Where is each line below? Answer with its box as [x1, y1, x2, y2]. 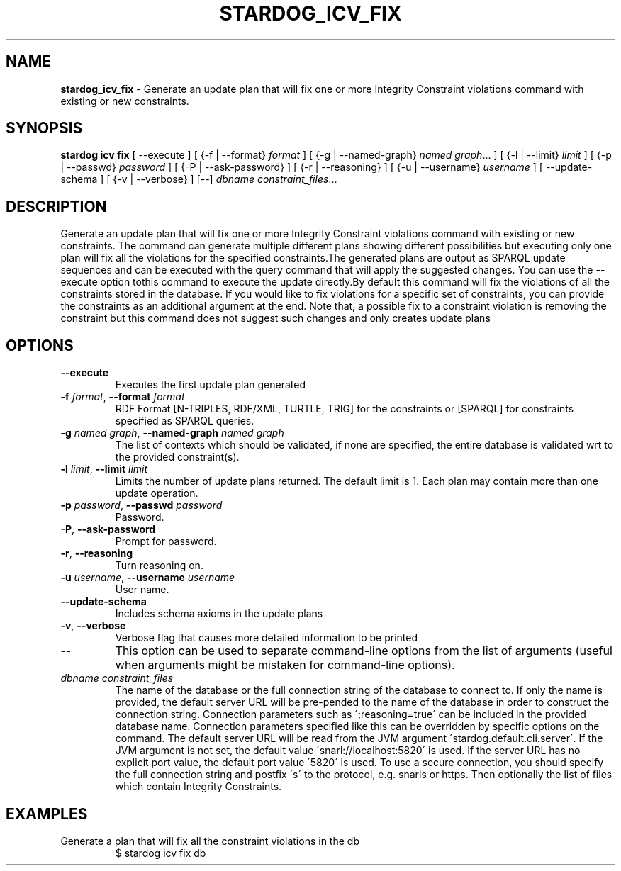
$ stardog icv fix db [115, 846, 206, 859]
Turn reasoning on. [115, 559, 203, 572]
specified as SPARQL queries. [115, 415, 254, 427]
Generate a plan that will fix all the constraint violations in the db [60, 834, 359, 847]
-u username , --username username [60, 571, 235, 584]
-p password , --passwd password [60, 499, 223, 512]
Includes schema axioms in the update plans [115, 607, 323, 620]
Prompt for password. [115, 535, 217, 548]
